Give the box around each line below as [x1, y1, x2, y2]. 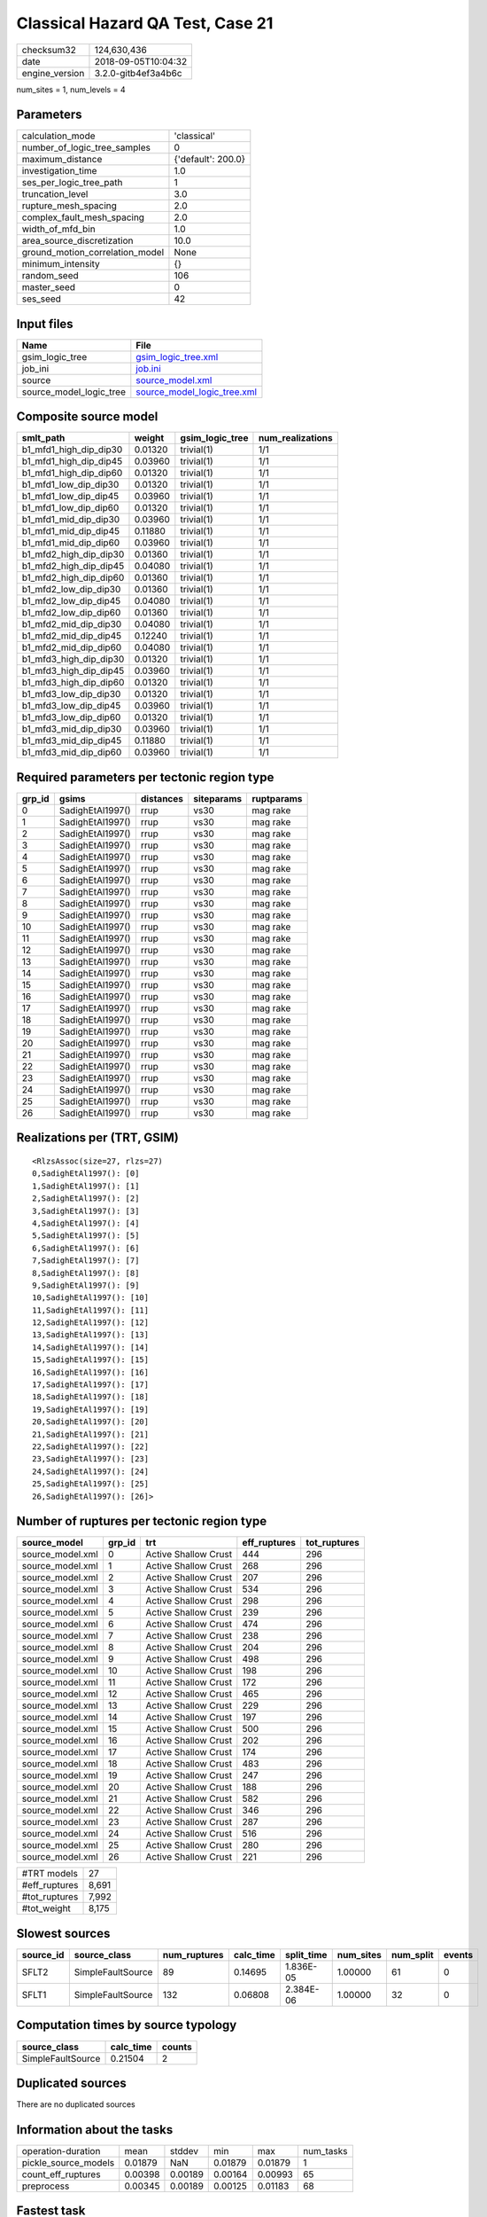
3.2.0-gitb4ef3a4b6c [94, 67, 182, 79]
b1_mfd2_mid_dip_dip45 [21, 630, 122, 642]
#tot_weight [21, 1902, 71, 1915]
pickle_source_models [21, 2156, 115, 2168]
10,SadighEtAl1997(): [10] [32, 1293, 150, 1303]
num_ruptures [162, 1948, 224, 1961]
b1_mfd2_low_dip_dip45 [21, 595, 121, 607]
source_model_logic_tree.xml [135, 386, 257, 398]
